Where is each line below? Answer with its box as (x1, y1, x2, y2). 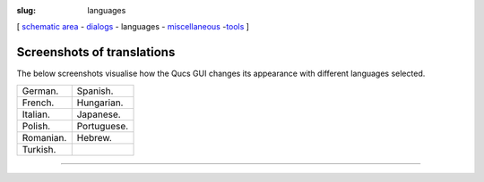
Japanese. (76, 108, 121, 120)
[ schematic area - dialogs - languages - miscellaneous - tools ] (16, 21, 250, 32)
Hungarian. (76, 96, 124, 109)
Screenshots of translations (16, 45, 176, 60)
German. (22, 85, 59, 97)
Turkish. (22, 143, 56, 155)
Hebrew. (76, 131, 112, 144)
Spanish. (76, 85, 114, 97)
